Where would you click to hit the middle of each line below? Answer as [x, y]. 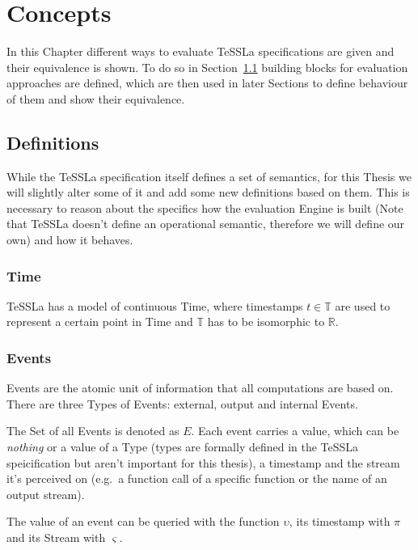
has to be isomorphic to [266, 322]
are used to [363, 305]
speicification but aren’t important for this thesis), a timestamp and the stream [203, 462]
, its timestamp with [340, 521]
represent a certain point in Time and [100, 322]
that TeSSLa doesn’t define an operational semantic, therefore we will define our [206, 224]
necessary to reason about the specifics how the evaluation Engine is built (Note [205, 207]
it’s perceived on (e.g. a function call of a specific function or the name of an [197, 478]
